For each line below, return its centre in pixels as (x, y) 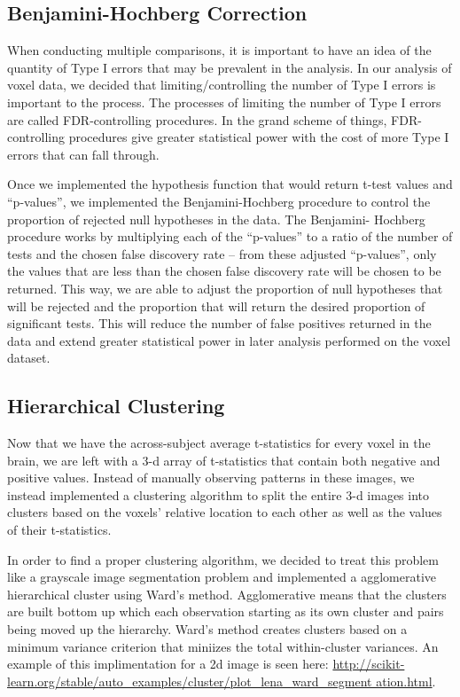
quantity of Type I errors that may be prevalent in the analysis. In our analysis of (230, 67)
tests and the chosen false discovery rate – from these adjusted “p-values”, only (222, 253)
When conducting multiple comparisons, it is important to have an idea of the (219, 50)
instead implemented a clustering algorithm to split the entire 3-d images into (218, 494)
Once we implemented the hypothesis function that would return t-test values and (230, 184)
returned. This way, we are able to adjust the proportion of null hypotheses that (225, 288)
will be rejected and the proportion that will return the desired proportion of (216, 305)
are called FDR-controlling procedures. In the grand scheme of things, (197, 119)
